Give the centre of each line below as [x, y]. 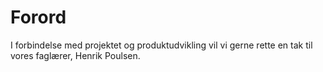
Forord [38, 17]
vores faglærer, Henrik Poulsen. [75, 55]
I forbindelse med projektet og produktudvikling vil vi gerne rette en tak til [161, 45]
